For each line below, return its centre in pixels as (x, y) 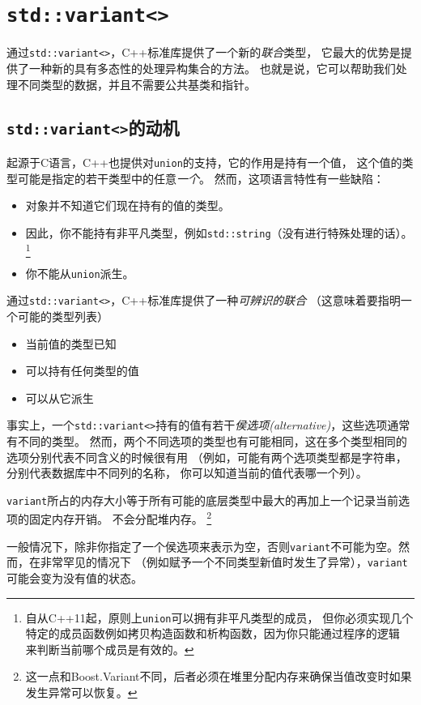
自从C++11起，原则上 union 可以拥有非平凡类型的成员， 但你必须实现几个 (219, 617)
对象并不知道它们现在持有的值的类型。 (128, 205)
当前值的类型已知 (71, 343)
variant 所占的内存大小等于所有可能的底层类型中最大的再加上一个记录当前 (203, 500)
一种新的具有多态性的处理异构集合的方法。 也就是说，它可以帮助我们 (212, 68)
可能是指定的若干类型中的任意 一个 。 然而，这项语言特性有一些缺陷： (201, 178)
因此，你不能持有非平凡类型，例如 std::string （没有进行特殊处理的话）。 (219, 232)
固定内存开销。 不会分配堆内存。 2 (120, 518)
